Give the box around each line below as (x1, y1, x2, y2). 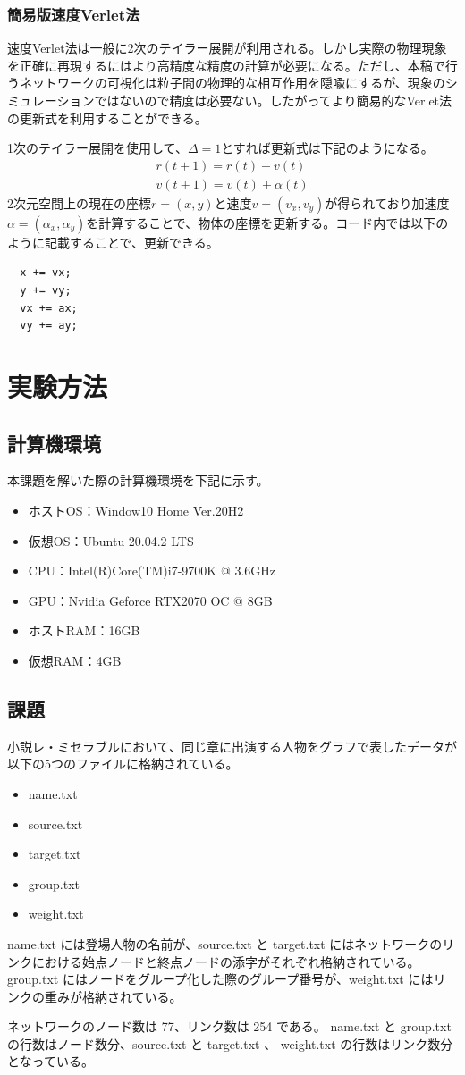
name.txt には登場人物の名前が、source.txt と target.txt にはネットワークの (7, 934, 443, 953)
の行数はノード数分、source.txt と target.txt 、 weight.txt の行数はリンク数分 (7, 1034, 453, 1053)
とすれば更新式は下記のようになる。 (221, 139, 434, 157)
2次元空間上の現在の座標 (7, 193, 151, 212)
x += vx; (20, 266, 72, 280)
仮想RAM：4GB (28, 651, 122, 669)
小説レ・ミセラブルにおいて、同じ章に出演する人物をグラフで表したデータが (7, 736, 457, 755)
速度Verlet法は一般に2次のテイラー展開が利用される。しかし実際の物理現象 (7, 38, 447, 57)
